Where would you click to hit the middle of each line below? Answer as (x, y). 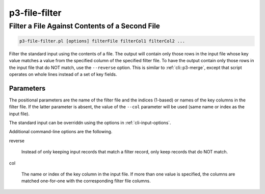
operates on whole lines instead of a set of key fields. (63, 74)
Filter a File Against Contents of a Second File (85, 26)
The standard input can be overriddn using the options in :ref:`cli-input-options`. (90, 123)
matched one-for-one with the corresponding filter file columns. (86, 181)
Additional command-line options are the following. (61, 132)
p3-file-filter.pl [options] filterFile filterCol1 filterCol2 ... (102, 41)
